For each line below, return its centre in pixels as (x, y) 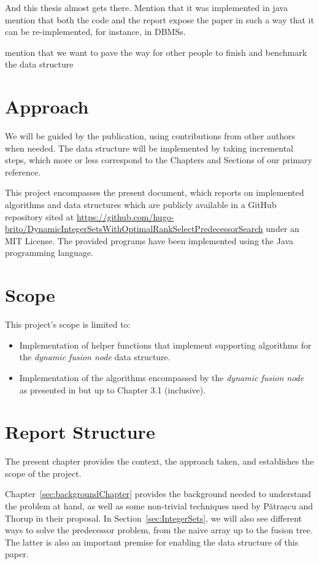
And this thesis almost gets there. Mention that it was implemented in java (146, 7)
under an (282, 229)
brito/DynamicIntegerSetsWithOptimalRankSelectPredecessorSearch (134, 229)
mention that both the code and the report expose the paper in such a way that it (159, 19)
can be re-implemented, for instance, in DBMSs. (95, 32)
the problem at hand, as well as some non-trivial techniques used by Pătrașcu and (159, 506)
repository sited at (40, 216)
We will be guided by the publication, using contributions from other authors (150, 136)
